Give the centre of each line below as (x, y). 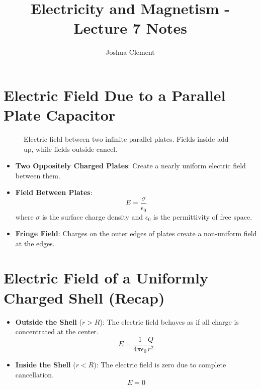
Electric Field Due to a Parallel (115, 95)
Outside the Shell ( (49, 321)
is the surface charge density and (93, 216)
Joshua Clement (130, 52)
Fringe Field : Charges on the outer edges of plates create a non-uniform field (136, 233)
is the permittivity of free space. (203, 216)
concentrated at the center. (57, 331)
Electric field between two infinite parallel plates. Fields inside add (126, 139)
